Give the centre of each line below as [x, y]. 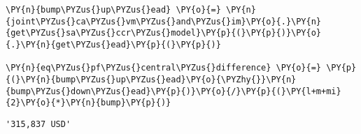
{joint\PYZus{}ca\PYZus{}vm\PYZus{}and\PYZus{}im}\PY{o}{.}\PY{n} [164, 21]
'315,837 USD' [38, 124]
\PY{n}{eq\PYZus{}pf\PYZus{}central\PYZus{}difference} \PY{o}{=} [164, 68]
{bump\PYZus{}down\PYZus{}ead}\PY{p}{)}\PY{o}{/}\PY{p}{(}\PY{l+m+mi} [174, 91]
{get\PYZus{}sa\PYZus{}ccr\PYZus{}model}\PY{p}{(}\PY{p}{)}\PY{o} [164, 33]
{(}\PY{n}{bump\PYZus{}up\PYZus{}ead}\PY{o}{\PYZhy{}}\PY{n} [151, 79]
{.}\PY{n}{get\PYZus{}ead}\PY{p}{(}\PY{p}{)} [113, 44]
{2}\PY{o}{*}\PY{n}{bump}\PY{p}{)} [89, 103]
